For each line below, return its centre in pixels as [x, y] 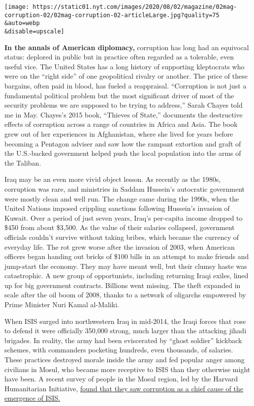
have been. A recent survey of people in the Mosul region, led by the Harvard [121, 379]
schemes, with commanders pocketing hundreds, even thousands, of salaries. [119, 350]
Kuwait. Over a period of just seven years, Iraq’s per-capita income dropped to [124, 217]
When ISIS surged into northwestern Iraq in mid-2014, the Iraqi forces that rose [125, 321]
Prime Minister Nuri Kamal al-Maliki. [62, 304]
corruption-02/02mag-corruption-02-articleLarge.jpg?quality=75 [112, 15]
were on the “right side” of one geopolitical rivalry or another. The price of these [126, 76]
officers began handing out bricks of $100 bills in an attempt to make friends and [127, 256]
